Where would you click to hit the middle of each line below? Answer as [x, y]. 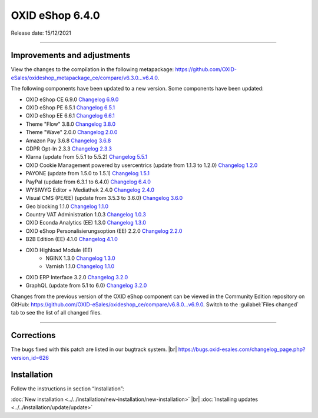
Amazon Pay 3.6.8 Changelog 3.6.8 [68, 141]
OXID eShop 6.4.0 [55, 15]
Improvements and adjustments [71, 56]
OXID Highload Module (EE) [59, 250]
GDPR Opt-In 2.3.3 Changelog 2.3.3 [69, 148]
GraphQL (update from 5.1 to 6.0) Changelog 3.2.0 [86, 286]
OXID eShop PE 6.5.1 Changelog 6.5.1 [70, 108]
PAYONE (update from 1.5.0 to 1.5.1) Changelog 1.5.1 [88, 173]
